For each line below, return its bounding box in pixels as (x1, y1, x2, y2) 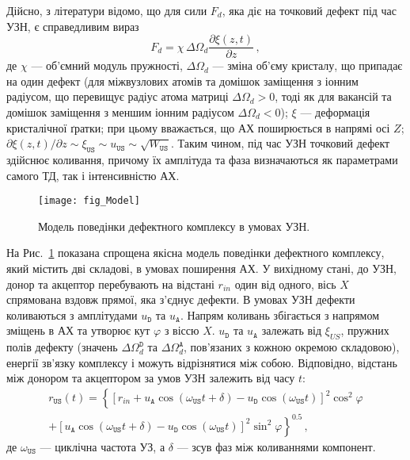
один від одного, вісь (234, 275, 336, 292)
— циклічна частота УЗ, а (40, 438, 165, 454)
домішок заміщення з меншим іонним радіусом (6, 104, 234, 121)
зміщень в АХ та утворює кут (6, 322, 150, 339)
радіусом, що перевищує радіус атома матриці (6, 88, 229, 105)
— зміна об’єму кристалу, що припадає (212, 57, 403, 74)
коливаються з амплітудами (6, 306, 138, 323)
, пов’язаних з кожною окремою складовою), (184, 339, 400, 355)
